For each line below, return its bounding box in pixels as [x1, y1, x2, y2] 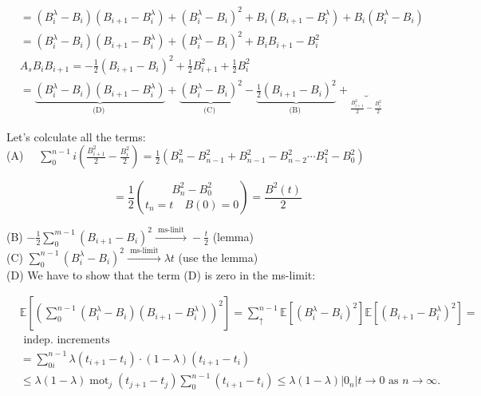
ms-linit [158, 226, 184, 235]
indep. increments [23, 335, 110, 346]
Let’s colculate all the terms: [6, 128, 146, 145]
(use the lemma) [178, 248, 258, 265]
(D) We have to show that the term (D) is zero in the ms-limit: [6, 266, 316, 283]
